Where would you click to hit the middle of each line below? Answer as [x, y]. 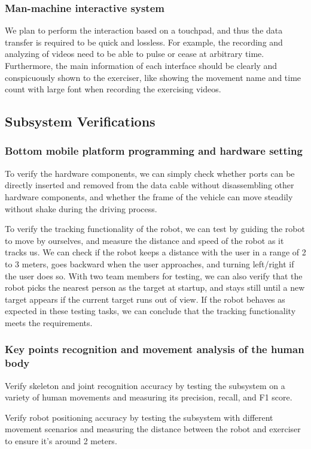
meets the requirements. [49, 322]
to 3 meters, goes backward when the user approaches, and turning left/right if [150, 263]
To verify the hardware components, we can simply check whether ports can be [150, 173]
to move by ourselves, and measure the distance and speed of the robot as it [144, 240]
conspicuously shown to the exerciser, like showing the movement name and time [153, 77]
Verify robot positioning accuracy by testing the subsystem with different [139, 417]
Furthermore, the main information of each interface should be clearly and [141, 65]
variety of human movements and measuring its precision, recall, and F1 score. [149, 397]
